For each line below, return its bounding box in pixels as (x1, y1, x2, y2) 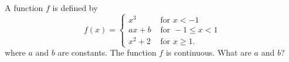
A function (5, 2, 43, 13)
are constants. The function (57, 46, 157, 59)
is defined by (52, 2, 98, 13)
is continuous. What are (165, 46, 251, 59)
